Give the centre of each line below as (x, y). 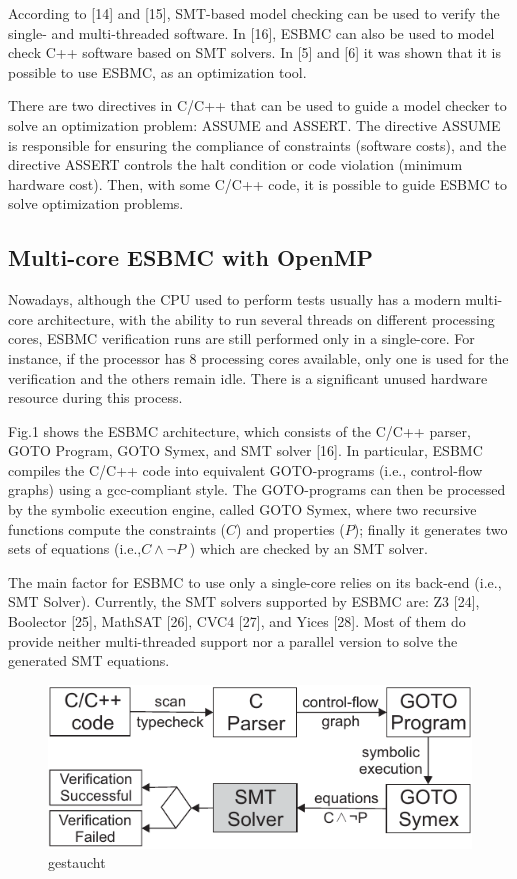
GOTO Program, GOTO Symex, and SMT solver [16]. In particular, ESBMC (245, 450)
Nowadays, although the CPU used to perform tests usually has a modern (234, 299)
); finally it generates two (430, 528)
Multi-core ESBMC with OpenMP (191, 257)
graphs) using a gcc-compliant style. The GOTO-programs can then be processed (257, 489)
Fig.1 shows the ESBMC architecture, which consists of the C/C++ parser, (239, 430)
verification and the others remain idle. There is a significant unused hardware (248, 377)
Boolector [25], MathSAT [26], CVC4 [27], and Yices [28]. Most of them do (237, 621)
